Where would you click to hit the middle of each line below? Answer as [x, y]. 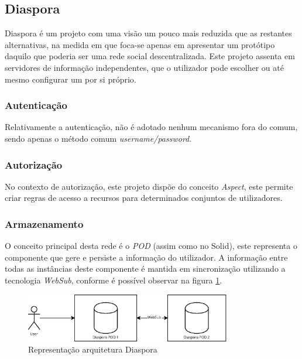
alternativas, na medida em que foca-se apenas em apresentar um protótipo [140, 44]
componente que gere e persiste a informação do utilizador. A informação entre [146, 257]
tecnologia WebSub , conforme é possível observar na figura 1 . [114, 280]
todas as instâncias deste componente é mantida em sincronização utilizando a [145, 269]
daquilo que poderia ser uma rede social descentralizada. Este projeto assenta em [150, 56]
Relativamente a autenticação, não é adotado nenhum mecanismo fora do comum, [151, 127]
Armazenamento [44, 223]
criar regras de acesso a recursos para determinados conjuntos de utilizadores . [144, 198]
